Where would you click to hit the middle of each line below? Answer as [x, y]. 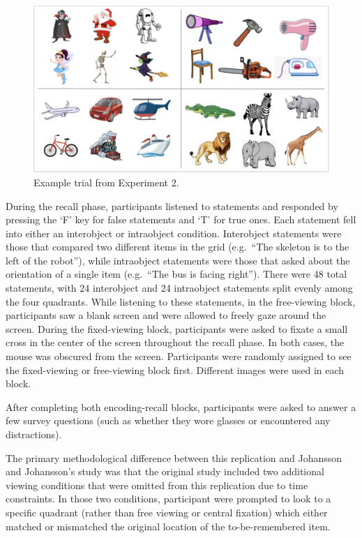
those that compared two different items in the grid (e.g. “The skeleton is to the [178, 247]
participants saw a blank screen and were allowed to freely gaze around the [166, 315]
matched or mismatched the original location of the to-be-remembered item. [168, 526]
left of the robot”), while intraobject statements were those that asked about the [178, 260]
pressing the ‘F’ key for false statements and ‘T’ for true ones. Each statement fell [181, 219]
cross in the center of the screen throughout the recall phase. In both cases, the [175, 342]
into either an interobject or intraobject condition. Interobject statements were [174, 233]
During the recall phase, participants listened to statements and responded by [172, 206]
